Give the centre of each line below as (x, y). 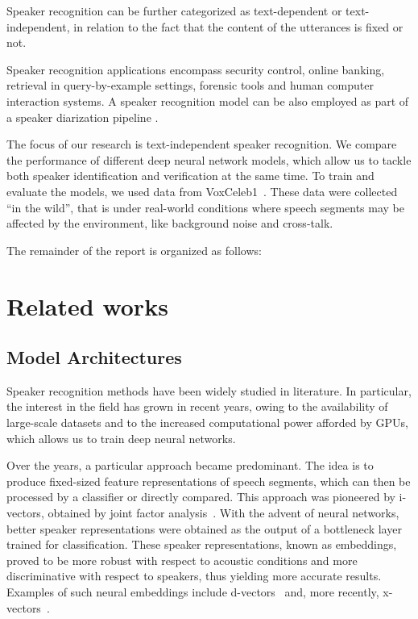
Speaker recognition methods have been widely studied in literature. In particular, (209, 390)
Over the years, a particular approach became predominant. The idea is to (190, 465)
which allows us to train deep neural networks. (121, 438)
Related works (87, 305)
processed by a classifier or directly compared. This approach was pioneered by (201, 497)
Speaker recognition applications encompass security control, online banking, (196, 69)
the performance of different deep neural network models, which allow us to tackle (209, 159)
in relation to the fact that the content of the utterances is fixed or (238, 26)
